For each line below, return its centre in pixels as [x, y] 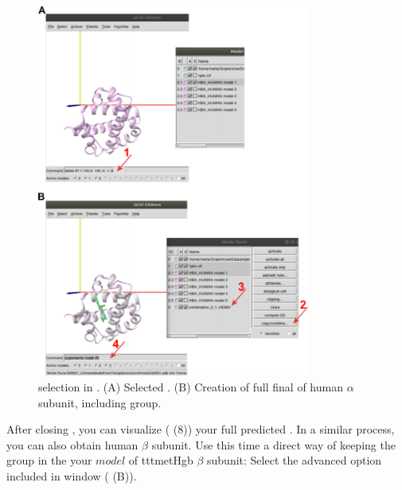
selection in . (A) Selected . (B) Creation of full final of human [191, 386]
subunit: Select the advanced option [295, 460]
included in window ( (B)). [72, 475]
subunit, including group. [100, 402]
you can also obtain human [72, 444]
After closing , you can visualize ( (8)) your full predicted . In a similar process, [201, 429]
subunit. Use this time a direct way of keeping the [273, 444]
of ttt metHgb [161, 460]
